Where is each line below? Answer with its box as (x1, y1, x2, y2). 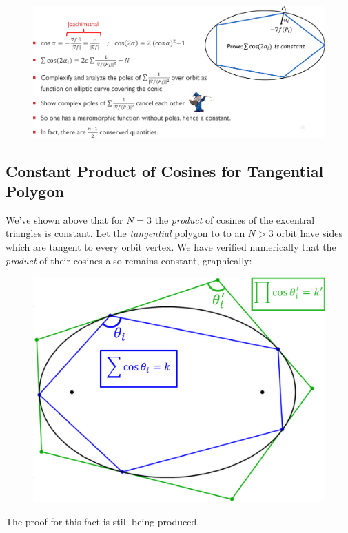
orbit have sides (276, 226, 342, 240)
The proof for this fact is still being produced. (6, 514, 200, 528)
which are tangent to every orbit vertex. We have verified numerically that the (6, 240, 336, 254)
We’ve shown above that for (6, 212, 123, 227)
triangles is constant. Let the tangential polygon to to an (6, 226, 245, 240)
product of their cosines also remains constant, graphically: (6, 253, 252, 267)
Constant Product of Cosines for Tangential (6, 160, 324, 181)
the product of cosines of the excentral (154, 212, 315, 227)
